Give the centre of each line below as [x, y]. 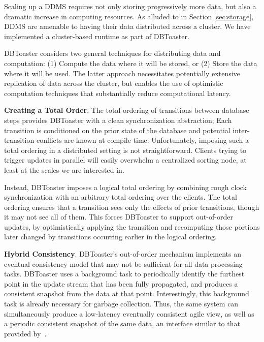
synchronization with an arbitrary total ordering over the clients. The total [121, 197]
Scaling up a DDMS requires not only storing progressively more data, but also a [130, 6]
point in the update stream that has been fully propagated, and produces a [121, 283]
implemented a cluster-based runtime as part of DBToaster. [97, 36]
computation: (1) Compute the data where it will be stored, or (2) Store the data [131, 63]
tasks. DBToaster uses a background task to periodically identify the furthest [124, 274]
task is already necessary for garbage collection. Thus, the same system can [121, 304]
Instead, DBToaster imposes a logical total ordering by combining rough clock [126, 187]
